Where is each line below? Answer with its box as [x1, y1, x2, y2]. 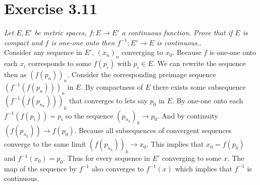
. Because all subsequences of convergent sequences [74, 125, 232, 136]
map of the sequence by [4, 163, 77, 173]
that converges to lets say [69, 95, 148, 105]
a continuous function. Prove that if [122, 27, 233, 38]
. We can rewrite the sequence [153, 58, 246, 69]
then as [4, 69, 27, 80]
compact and [4, 37, 43, 47]
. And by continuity [157, 110, 218, 120]
